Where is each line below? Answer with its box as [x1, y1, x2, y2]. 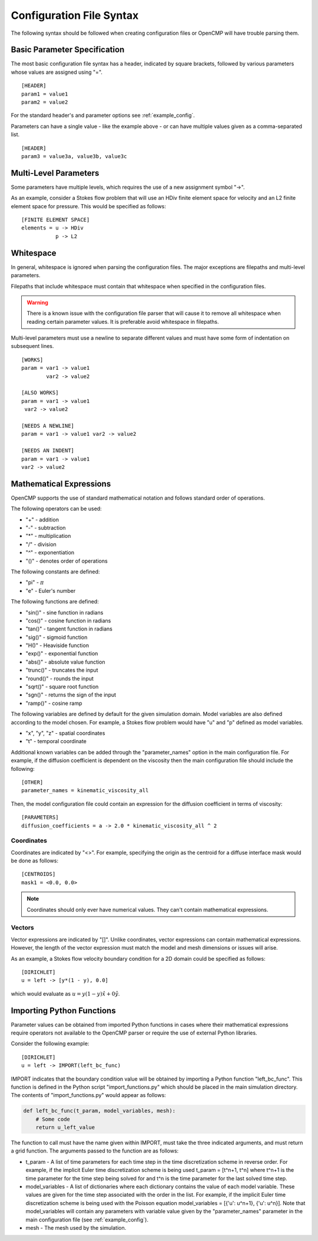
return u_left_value [35, 1124, 95, 1131]
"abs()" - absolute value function [25, 658, 105, 665]
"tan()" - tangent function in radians [25, 625, 113, 632]
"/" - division [25, 540, 57, 548]
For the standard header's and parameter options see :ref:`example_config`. [11, 112, 196, 119]
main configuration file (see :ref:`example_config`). [25, 1216, 148, 1223]
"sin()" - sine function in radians [25, 609, 104, 616]
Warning [26, 298, 48, 306]
